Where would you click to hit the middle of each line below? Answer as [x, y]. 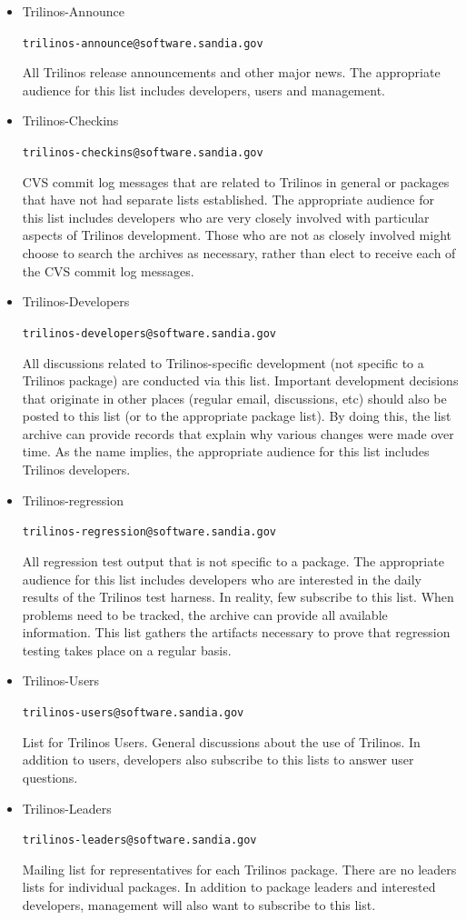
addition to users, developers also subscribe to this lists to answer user [218, 760]
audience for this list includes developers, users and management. [203, 90]
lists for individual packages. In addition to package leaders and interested [229, 887]
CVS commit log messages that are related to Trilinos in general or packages [236, 181]
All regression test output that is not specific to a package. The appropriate [233, 560]
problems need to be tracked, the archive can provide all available [205, 614]
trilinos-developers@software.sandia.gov [149, 333]
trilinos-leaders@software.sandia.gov [139, 840]
